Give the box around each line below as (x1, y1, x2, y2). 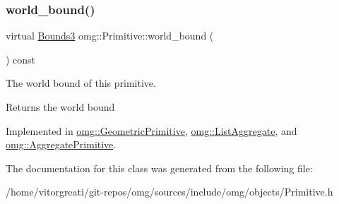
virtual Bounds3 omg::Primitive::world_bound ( (6, 28, 214, 43)
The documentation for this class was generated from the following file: (6, 160, 313, 175)
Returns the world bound (6, 100, 115, 114)
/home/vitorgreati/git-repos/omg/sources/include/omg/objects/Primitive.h (6, 184, 333, 199)
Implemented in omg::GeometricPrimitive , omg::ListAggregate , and (6, 123, 297, 138)
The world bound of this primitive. (6, 76, 156, 90)
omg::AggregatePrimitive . (6, 137, 117, 152)
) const (6, 52, 36, 66)
